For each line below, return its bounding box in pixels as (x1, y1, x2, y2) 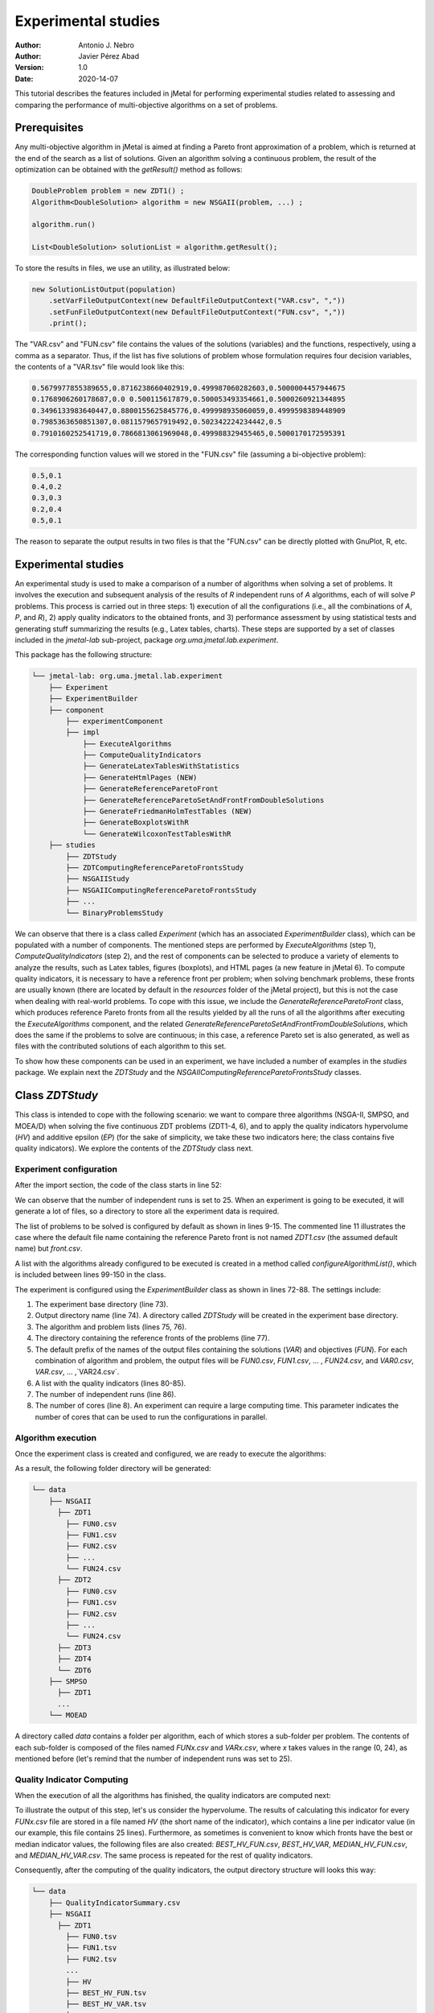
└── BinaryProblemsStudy (65, 908, 164, 917)
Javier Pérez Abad (78, 51, 140, 60)
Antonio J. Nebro (78, 40, 134, 50)
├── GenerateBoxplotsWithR (82, 818, 189, 827)
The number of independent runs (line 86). (35, 1390, 177, 1399)
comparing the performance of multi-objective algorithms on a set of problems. (14, 100, 278, 110)
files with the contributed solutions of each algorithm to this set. (14, 1041, 227, 1051)
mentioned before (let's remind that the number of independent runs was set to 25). (14, 1754, 293, 1763)
